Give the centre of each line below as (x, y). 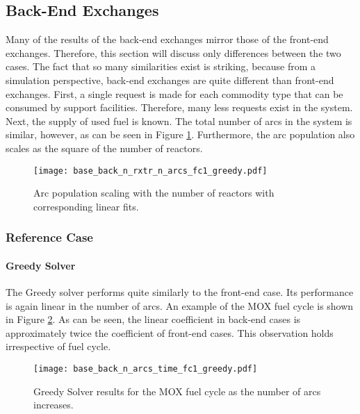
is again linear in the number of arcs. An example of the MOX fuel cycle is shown (180, 305)
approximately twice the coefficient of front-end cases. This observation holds (170, 332)
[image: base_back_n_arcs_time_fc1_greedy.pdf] (146, 369)
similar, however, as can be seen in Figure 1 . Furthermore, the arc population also (180, 134)
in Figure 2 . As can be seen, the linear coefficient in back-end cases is (153, 319)
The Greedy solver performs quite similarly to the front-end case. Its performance (180, 292)
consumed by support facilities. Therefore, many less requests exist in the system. (179, 107)
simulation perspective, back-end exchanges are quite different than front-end (170, 80)
